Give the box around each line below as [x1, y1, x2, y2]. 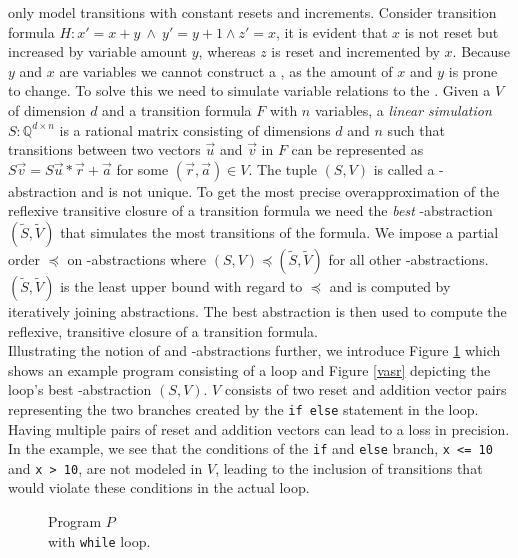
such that [387, 119, 445, 140]
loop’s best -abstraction [8, 379, 152, 400]
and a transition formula [102, 99, 252, 120]
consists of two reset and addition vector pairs [224, 379, 507, 400]
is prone [448, 60, 498, 81]
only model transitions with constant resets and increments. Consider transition [8, 2, 497, 22]
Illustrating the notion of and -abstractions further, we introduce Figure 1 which [8, 340, 501, 361]
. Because [452, 41, 511, 62]
